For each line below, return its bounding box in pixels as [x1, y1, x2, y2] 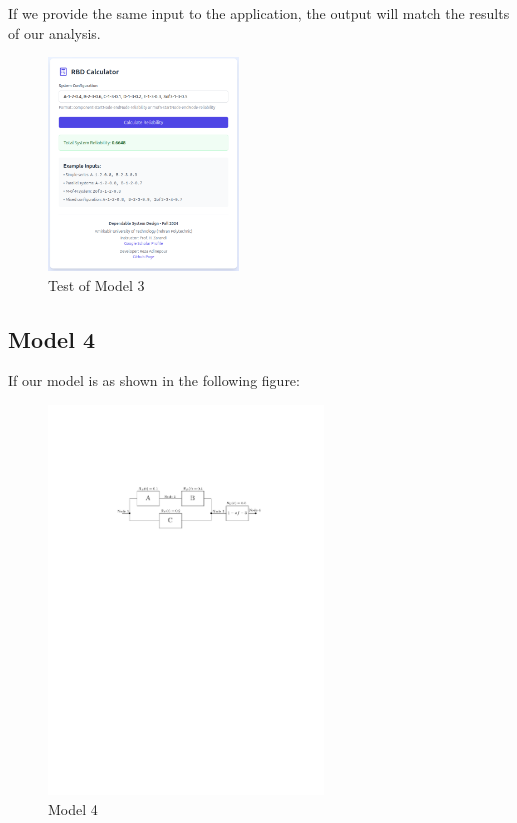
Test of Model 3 [48, 274, 145, 295]
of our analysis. [8, 22, 101, 43]
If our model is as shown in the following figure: [8, 370, 300, 391]
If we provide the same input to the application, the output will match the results [8, 3, 510, 23]
